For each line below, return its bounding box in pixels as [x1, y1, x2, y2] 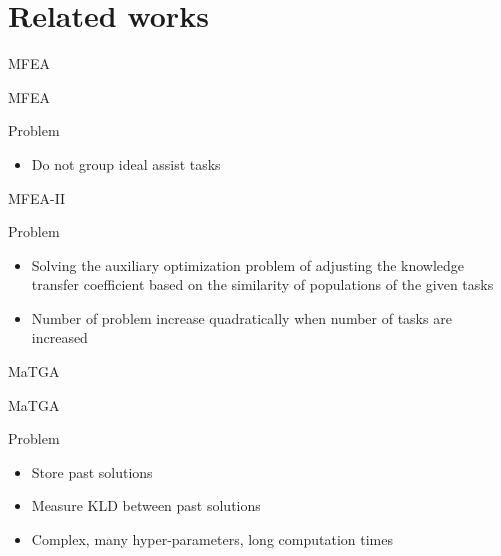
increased [31, 327, 88, 348]
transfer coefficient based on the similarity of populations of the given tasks [31, 274, 494, 295]
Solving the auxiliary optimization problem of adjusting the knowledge [31, 254, 465, 275]
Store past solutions [31, 461, 153, 482]
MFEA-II [8, 187, 66, 208]
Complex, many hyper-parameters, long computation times [31, 529, 393, 550]
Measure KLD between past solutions [31, 495, 261, 516]
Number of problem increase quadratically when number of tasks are [31, 307, 452, 328]
